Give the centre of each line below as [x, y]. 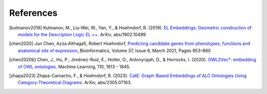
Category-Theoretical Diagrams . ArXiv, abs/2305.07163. [75, 83]
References [33, 13]
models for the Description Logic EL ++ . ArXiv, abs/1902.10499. [83, 34]
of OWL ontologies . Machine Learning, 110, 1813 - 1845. [74, 66]
